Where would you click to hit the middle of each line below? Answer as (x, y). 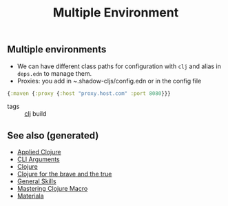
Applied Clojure (39, 152)
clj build (35, 114)
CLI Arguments (38, 159)
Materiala (30, 196)
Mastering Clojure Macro (52, 189)
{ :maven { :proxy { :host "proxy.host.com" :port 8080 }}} (89, 93)
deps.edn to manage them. (54, 73)
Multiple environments (57, 50)
